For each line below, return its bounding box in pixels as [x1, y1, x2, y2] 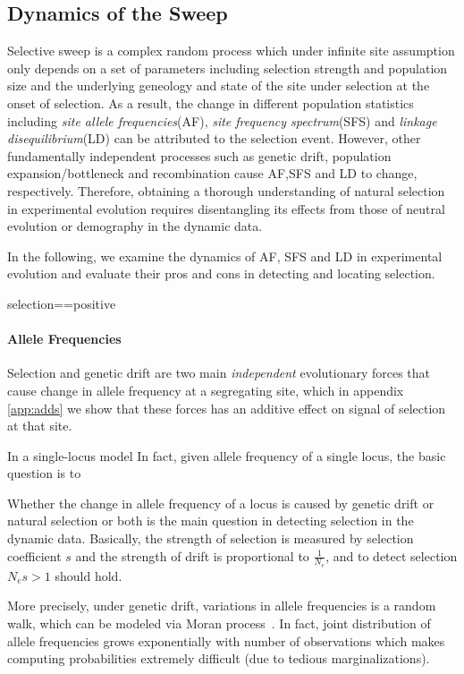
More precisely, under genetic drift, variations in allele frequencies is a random [7, 596, 436, 615]
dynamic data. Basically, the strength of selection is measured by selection [7, 529, 414, 548]
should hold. [55, 566, 122, 584]
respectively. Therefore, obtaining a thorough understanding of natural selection [7, 181, 445, 200]
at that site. [7, 416, 72, 435]
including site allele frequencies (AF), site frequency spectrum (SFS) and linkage [7, 111, 437, 130]
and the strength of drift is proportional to [75, 546, 309, 565]
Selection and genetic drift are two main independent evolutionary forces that [7, 363, 431, 382]
